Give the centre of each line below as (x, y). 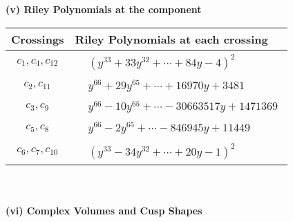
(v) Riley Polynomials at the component (104, 9)
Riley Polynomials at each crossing (171, 39)
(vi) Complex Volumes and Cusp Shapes (104, 210)
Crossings (38, 39)
